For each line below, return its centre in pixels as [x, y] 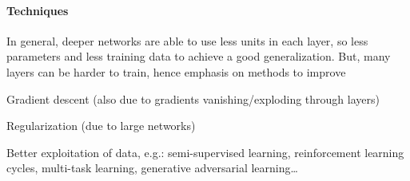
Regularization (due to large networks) [101, 126]
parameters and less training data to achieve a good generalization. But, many [199, 56]
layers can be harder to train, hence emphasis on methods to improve [176, 71]
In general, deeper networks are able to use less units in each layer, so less [187, 40]
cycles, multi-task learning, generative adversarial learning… [152, 168]
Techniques [38, 10]
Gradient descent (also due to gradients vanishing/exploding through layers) [193, 98]
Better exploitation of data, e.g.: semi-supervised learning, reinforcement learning [205, 152]
